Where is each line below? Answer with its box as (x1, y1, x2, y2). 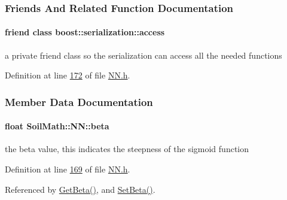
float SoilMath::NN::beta (5, 120, 109, 132)
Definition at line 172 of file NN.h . (5, 69, 130, 81)
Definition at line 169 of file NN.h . (5, 163, 130, 175)
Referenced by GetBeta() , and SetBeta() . (5, 183, 155, 195)
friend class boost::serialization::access (5, 26, 165, 38)
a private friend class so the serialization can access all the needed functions (5, 49, 282, 61)
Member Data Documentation (5, 94, 153, 109)
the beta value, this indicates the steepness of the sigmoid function (5, 143, 249, 155)
